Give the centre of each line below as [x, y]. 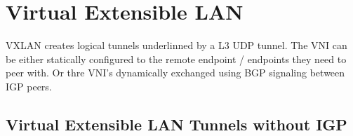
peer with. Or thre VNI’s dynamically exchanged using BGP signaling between [175, 73]
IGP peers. [29, 86]
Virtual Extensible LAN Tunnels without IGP [176, 124]
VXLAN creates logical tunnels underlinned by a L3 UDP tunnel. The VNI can [176, 45]
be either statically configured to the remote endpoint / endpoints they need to [176, 59]
